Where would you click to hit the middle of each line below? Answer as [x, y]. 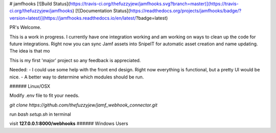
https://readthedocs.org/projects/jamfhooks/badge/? [186, 11]
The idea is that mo [30, 51]
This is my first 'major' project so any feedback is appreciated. [75, 60]
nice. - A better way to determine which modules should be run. [77, 77]
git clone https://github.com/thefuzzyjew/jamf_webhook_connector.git [84, 105]
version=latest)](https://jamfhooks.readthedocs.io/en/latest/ [73, 18]
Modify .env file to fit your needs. [44, 96]
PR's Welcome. [25, 28]
